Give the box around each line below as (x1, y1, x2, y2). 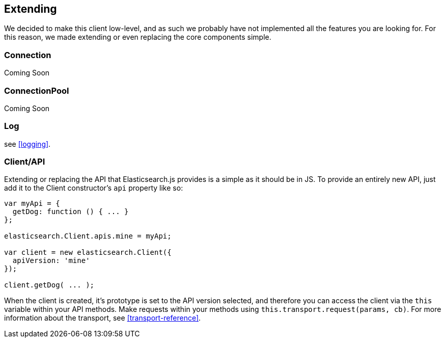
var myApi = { (4, 199, 60, 208)
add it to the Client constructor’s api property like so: (4, 183, 183, 193)
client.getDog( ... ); (4, 281, 95, 290)
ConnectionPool (4, 85, 69, 96)
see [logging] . (4, 139, 51, 148)
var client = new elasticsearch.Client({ (4, 248, 172, 257)
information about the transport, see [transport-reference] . (4, 313, 201, 323)
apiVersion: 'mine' (12, 256, 90, 265)
